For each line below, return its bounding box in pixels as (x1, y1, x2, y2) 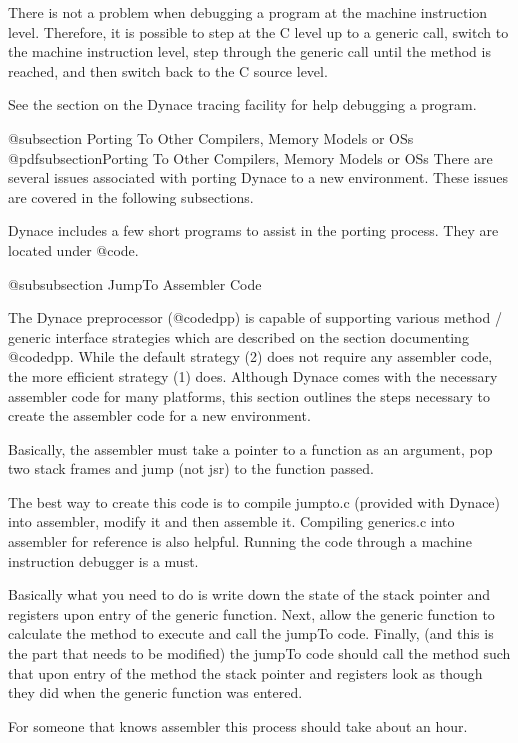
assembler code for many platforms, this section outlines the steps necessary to (8, 385, 490, 406)
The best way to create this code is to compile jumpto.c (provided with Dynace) (8, 491, 501, 512)
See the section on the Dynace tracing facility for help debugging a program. (8, 94, 477, 115)
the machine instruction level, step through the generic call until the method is (8, 41, 491, 62)
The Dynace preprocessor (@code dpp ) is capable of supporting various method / (8, 307, 502, 328)
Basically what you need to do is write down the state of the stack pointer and (8, 584, 490, 605)
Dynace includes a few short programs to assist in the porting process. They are (8, 220, 499, 241)
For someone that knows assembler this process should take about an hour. (8, 715, 468, 736)
